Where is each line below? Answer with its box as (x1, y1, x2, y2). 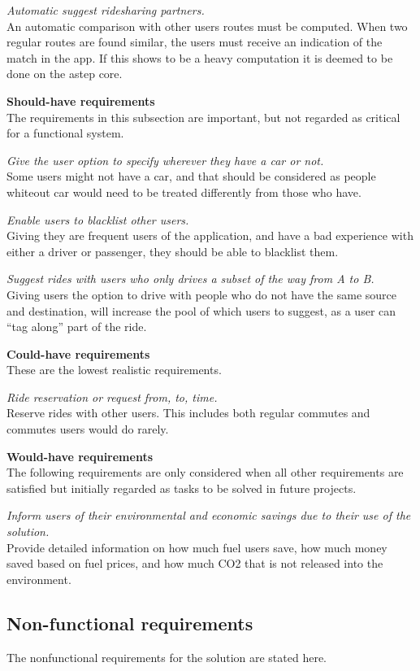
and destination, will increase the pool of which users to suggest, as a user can (6, 302, 396, 319)
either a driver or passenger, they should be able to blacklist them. (6, 242, 339, 259)
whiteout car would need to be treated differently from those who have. (6, 183, 362, 200)
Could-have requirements (6, 345, 150, 362)
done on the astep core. (6, 65, 123, 82)
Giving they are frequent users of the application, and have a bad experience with (6, 227, 414, 244)
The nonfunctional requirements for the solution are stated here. (6, 648, 327, 665)
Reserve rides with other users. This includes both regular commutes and (6, 404, 370, 421)
